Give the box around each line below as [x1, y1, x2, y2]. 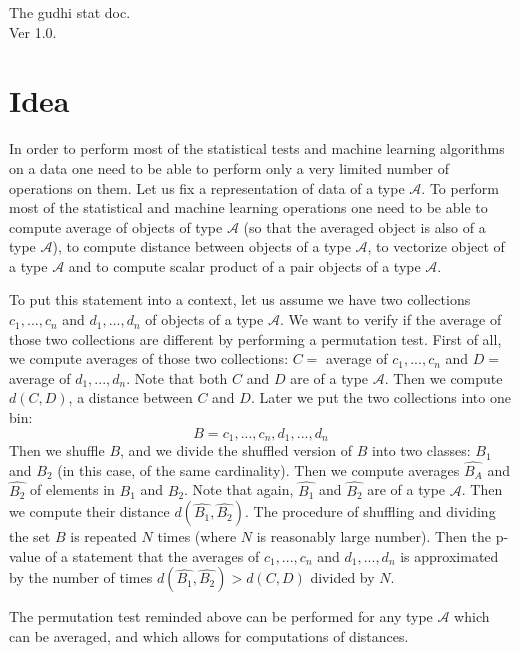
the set [9, 526, 51, 547]
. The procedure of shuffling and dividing [245, 501, 496, 522]
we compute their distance [9, 501, 170, 522]
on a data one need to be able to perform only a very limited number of [9, 157, 449, 178]
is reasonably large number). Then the [256, 526, 492, 547]
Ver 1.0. [9, 21, 57, 42]
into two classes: [371, 440, 471, 461]
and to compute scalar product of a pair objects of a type [68, 255, 421, 276]
